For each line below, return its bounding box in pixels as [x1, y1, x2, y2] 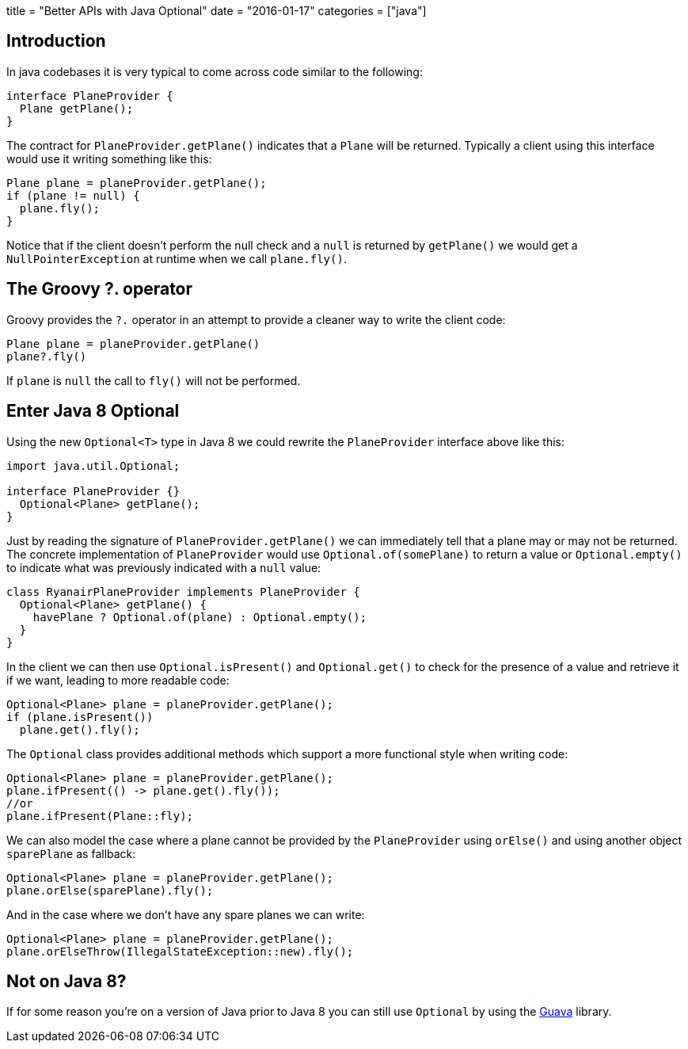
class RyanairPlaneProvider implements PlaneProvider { [6, 585, 360, 598]
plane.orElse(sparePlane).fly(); [6, 883, 214, 897]
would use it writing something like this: [6, 151, 212, 166]
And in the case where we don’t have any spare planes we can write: [6, 907, 365, 921]
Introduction [6, 31, 106, 51]
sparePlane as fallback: [6, 846, 136, 860]
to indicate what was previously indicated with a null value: [6, 560, 321, 574]
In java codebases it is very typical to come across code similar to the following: [6, 64, 423, 78]
